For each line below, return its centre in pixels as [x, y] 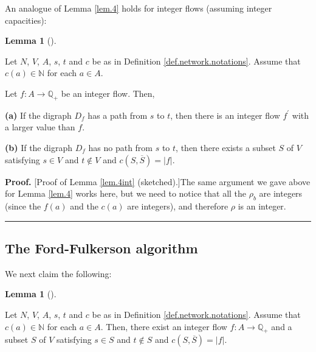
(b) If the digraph [39, 147]
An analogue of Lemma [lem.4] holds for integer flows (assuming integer [139, 8]
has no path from [121, 147]
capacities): [26, 20]
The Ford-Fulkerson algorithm [101, 248]
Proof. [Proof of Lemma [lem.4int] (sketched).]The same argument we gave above [158, 181]
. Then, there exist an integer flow [164, 326]
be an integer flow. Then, [108, 93]
